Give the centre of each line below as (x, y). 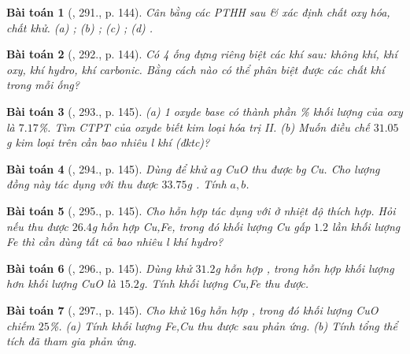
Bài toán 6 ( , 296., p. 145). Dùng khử (99, 268)
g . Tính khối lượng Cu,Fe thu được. (224, 283)
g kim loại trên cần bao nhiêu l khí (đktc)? (108, 142)
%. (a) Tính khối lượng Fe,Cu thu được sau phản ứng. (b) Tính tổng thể (223, 325)
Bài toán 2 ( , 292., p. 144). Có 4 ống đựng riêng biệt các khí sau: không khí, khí (202, 54)
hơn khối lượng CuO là (61, 283)
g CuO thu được (254, 168)
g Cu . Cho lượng (340, 168)
